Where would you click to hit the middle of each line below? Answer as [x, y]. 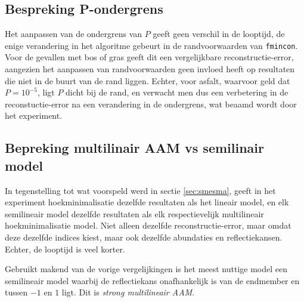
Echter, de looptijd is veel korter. [65, 249]
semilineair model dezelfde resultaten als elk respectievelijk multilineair [134, 213]
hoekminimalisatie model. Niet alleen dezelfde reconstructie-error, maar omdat [148, 225]
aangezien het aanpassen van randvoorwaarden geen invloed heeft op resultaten [150, 69]
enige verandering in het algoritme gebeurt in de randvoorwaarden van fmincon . [151, 45]
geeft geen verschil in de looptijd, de [219, 34]
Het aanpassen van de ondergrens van [74, 34]
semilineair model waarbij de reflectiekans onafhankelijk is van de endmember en [152, 280]
